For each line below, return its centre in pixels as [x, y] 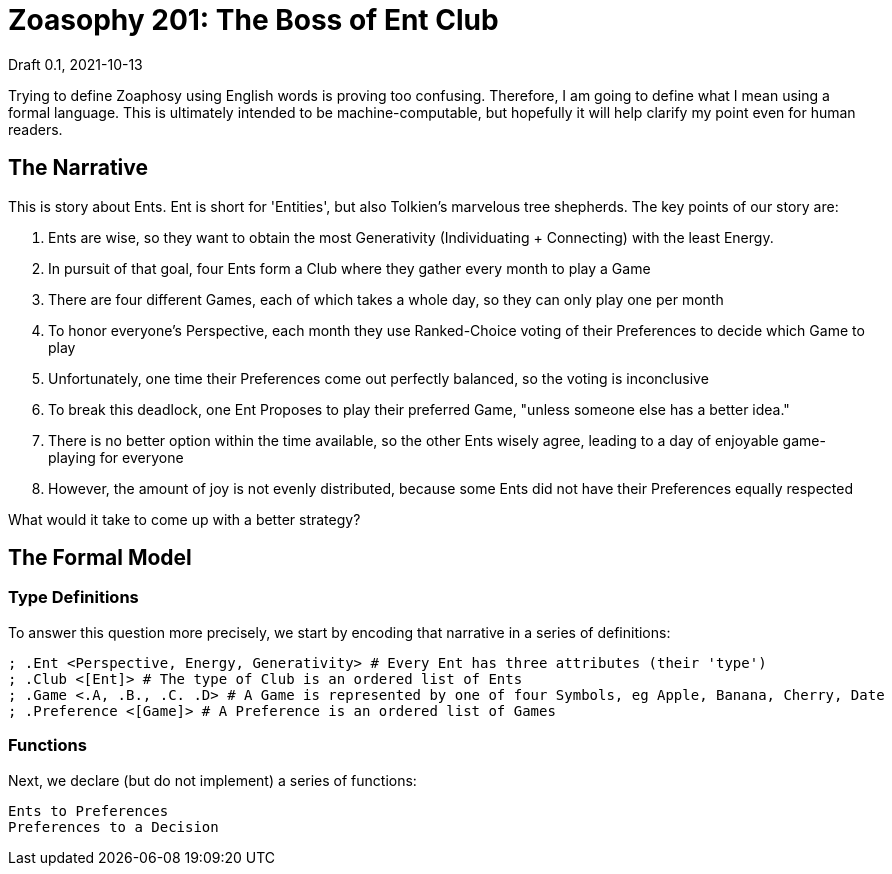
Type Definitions [73, 597]
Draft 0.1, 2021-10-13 [75, 64]
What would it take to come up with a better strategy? [184, 519]
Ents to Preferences [88, 810]
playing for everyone [116, 457]
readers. [35, 129]
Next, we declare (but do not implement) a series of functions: [212, 780]
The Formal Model [100, 558]
